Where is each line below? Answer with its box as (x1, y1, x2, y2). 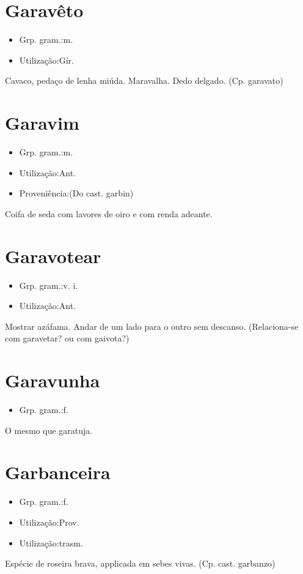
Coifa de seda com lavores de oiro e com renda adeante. (5, 207, 213, 220)
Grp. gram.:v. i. (19, 278, 78, 291)
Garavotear (5, 243, 101, 268)
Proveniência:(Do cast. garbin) (19, 187, 134, 199)
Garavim (5, 110, 79, 135)
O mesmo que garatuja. (5, 423, 93, 436)
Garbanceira (5, 460, 111, 485)
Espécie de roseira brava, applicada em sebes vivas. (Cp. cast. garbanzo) (5, 557, 276, 570)
